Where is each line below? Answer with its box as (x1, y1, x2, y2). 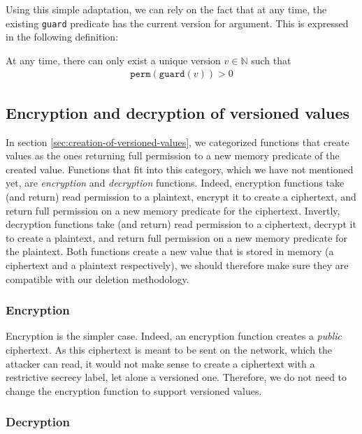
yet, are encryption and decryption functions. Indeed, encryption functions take (6, 175, 345, 190)
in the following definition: (6, 29, 119, 44)
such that (251, 52, 291, 67)
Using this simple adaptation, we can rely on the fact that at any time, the (6, 2, 327, 16)
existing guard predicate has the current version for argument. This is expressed (6, 15, 349, 30)
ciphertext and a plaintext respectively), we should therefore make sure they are (6, 258, 349, 273)
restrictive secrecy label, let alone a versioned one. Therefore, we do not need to (6, 370, 347, 384)
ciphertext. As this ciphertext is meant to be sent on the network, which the (6, 342, 333, 357)
